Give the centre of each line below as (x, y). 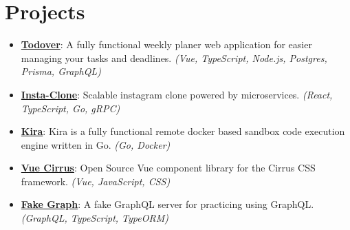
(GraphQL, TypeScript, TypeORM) (95, 218)
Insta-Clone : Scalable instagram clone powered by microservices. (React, (177, 94)
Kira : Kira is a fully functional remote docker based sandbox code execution (183, 131)
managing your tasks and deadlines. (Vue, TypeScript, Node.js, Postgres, (174, 57)
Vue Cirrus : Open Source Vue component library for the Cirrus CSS (168, 168)
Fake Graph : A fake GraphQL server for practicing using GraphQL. (167, 204)
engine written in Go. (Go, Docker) (96, 144)
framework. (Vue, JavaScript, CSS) (96, 181)
